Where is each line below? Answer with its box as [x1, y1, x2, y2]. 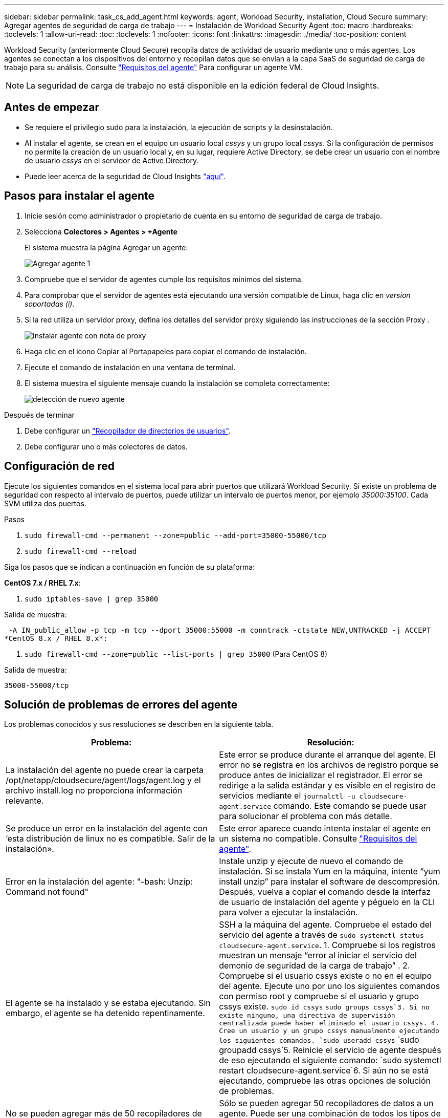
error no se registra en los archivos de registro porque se [219, 760, 439, 770]
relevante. [6, 795, 44, 806]
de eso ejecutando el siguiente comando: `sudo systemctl [219, 1055, 441, 1066]
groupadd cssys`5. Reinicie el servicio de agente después [219, 1045, 441, 1056]
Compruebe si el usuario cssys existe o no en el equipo [219, 971, 432, 981]
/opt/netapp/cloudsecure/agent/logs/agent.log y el [6, 775, 201, 786]
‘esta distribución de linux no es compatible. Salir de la [6, 833, 215, 844]
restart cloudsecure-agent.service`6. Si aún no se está [219, 1065, 429, 1076]
